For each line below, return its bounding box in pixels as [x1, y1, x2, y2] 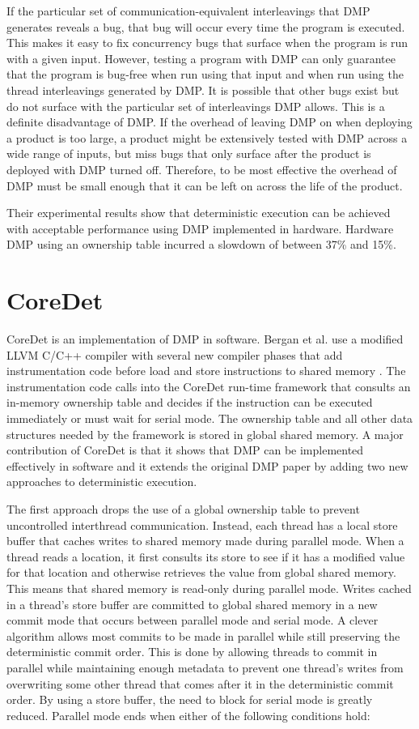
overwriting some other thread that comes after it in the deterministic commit [6, 675, 394, 692]
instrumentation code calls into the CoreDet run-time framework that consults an [6, 377, 411, 394]
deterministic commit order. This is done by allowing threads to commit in [6, 643, 378, 660]
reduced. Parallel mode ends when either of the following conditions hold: [6, 706, 370, 723]
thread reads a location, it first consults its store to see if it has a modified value [6, 548, 405, 565]
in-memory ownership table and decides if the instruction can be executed [6, 394, 373, 411]
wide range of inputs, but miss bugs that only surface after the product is [6, 145, 371, 162]
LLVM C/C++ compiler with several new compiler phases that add [6, 346, 343, 363]
